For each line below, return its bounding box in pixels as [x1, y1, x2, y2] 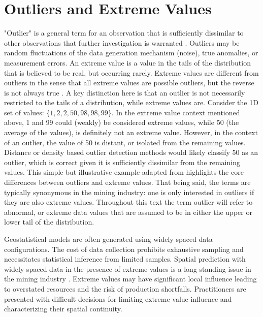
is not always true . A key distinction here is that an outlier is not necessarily [4, 87, 245, 98]
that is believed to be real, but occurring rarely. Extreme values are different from [4, 67, 259, 78]
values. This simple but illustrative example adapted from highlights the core [4, 167, 244, 177]
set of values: [4, 107, 44, 117]
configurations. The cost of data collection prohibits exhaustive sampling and [4, 243, 244, 254]
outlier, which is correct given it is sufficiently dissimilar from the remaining [4, 156, 240, 167]
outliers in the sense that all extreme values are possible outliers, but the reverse [4, 77, 254, 88]
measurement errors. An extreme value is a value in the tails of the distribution [4, 57, 251, 68]
